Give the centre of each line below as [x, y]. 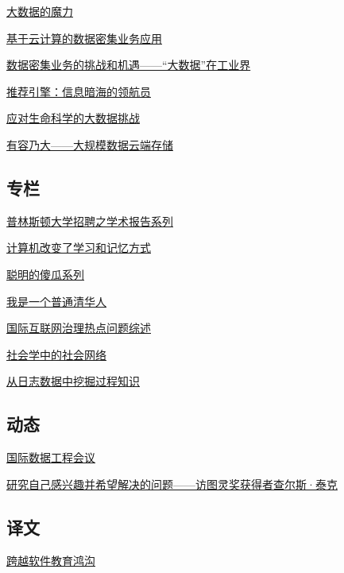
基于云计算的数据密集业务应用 [84, 38]
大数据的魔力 [40, 11]
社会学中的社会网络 [56, 354]
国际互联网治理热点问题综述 [79, 328]
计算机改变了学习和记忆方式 [79, 248]
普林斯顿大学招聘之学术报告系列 [90, 221]
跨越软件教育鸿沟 [51, 560]
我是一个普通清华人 [56, 301]
